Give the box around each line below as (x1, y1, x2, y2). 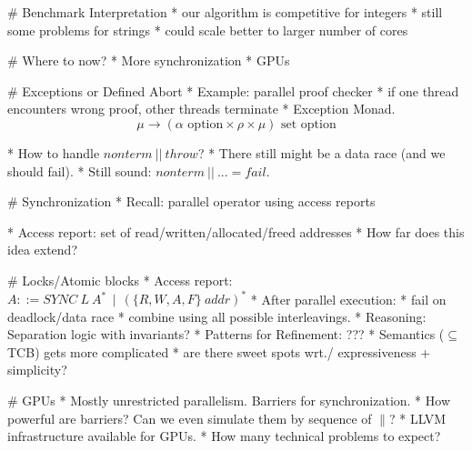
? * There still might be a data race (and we (197, 143, 446, 162)
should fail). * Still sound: (7, 161, 152, 180)
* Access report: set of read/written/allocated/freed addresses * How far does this (7, 222, 465, 241)
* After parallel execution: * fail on (250, 289, 447, 308)
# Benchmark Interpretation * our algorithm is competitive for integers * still (7, 3, 443, 21)
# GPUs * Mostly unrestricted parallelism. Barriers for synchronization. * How (7, 391, 450, 409)
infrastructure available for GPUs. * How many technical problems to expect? (7, 426, 441, 446)
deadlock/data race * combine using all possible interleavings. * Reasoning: (7, 306, 427, 326)
